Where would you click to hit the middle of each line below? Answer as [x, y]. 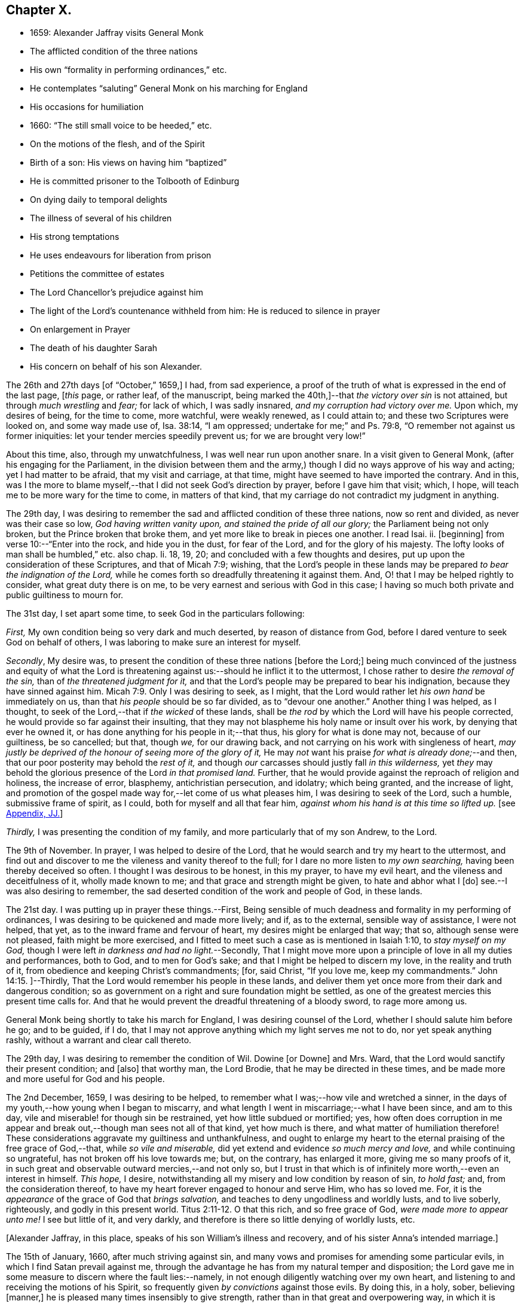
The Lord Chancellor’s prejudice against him [117, 293]
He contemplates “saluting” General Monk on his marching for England [169, 89]
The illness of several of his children [101, 218]
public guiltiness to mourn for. [65, 595]
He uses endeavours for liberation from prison [121, 255]
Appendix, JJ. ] [35, 814]
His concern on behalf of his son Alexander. [116, 367]
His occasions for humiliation [87, 107]
